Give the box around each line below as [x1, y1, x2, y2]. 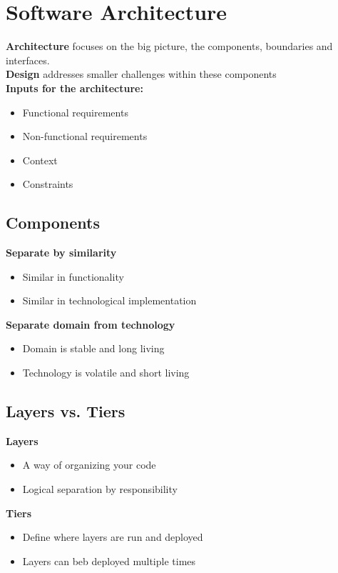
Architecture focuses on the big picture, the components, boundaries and [6, 39, 333, 54]
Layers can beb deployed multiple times [22, 553, 196, 568]
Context [22, 152, 58, 167]
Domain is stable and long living [22, 341, 165, 356]
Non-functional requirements [22, 129, 148, 144]
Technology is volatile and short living [22, 365, 190, 380]
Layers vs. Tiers [6, 400, 126, 422]
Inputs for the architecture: [6, 80, 143, 95]
